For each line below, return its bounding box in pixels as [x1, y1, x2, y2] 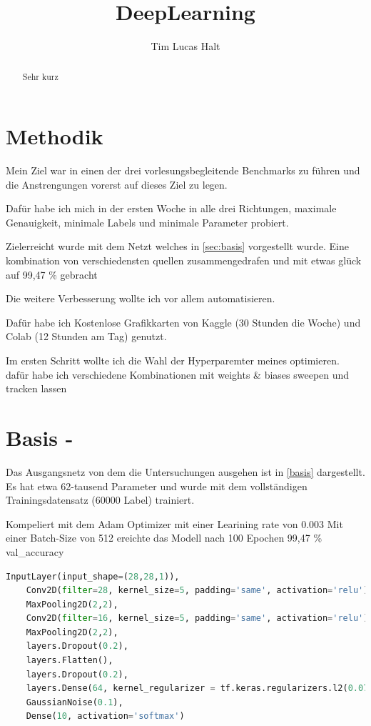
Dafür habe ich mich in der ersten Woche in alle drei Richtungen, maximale [6, 201, 337, 216]
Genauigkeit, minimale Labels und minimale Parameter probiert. [6, 214, 289, 229]
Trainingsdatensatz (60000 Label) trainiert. [6, 492, 195, 507]
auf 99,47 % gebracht [6, 267, 98, 282]
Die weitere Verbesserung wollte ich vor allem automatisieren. [6, 291, 275, 306]
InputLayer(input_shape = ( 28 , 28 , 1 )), [6, 571, 180, 582]
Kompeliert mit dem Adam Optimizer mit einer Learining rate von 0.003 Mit [6, 516, 343, 531]
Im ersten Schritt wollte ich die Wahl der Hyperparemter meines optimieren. [6, 353, 340, 368]
